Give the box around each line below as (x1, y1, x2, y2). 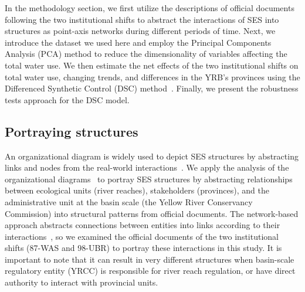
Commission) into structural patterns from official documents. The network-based (5, 207, 299, 219)
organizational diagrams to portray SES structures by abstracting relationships (5, 172, 293, 185)
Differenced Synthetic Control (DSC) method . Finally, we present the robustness (5, 82, 299, 94)
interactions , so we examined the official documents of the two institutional (5, 230, 279, 242)
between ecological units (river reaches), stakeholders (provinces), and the (5, 184, 269, 196)
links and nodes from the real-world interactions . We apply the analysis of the (5, 161, 289, 174)
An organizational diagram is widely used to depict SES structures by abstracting (5, 150, 299, 162)
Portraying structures (5, 122, 138, 140)
